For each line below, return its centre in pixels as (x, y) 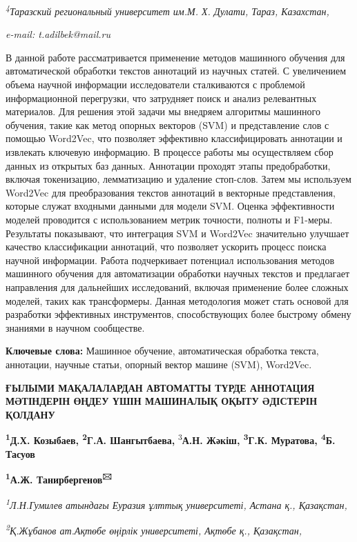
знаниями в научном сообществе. (75, 327)
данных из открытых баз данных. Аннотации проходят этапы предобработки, (168, 165)
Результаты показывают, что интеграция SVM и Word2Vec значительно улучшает (177, 233)
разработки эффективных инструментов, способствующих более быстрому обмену (178, 314)
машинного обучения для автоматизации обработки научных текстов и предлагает (178, 273)
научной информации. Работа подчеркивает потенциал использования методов (170, 260)
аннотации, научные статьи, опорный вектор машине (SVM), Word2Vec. (159, 364)
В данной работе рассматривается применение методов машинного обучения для (175, 57)
